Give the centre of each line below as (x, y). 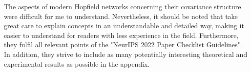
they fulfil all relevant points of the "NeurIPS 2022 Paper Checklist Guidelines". (123, 45)
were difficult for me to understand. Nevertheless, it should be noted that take (121, 16)
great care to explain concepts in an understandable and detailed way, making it (124, 26)
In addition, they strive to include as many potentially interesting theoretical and (126, 54)
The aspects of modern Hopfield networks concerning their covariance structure (123, 6)
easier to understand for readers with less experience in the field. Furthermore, (121, 35)
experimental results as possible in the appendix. (77, 63)
